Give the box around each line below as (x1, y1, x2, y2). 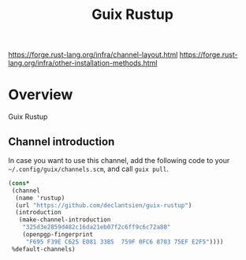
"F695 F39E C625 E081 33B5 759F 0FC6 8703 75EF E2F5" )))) (25, 238, 224, 246)
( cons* (8, 179, 30, 187)
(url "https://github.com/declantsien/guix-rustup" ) (15, 201, 192, 210)
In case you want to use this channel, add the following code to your (8, 155, 230, 165)
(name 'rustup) (15, 194, 65, 202)
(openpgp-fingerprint (22, 231, 93, 239)
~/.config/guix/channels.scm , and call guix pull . (8, 164, 170, 173)
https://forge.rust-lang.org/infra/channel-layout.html (8, 50, 178, 60)
